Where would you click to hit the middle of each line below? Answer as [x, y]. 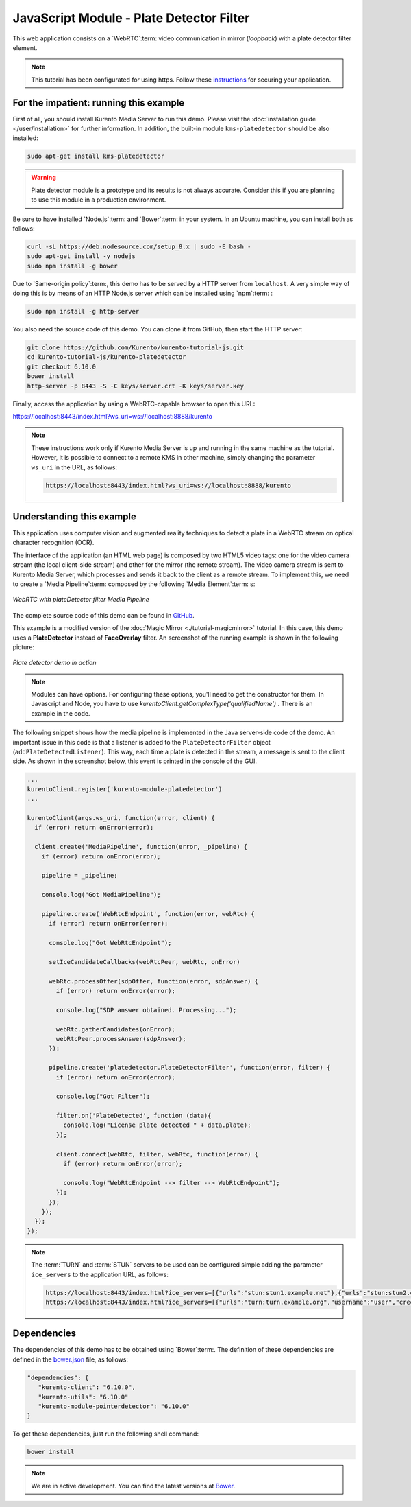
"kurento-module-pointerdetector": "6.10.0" [114, 1406]
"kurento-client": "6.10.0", [87, 1387]
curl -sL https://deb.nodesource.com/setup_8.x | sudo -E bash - [139, 246]
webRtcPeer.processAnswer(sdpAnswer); [121, 1039]
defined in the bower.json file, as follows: [70, 1359]
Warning [43, 178]
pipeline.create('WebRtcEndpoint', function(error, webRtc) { [148, 914]
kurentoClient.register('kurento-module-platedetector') [125, 789]
